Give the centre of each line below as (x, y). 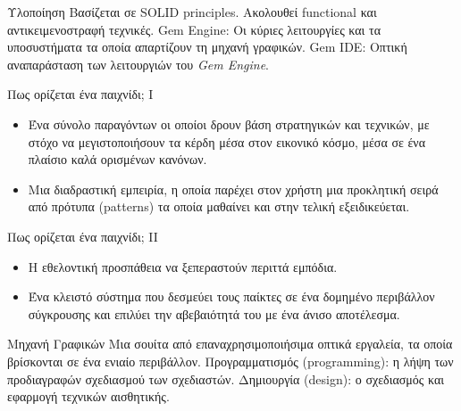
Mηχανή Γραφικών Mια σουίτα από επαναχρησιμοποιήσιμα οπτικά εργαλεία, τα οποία (230, 344)
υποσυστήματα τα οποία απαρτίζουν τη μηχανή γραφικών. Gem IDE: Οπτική (207, 47)
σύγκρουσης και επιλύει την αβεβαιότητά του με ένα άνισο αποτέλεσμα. (214, 313)
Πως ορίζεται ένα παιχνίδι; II (83, 236)
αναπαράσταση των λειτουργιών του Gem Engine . (138, 64)
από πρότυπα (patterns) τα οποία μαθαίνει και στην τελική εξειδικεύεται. (219, 206)
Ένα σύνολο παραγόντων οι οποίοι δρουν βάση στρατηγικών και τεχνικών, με (229, 123)
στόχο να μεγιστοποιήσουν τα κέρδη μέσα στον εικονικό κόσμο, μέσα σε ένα (227, 141)
